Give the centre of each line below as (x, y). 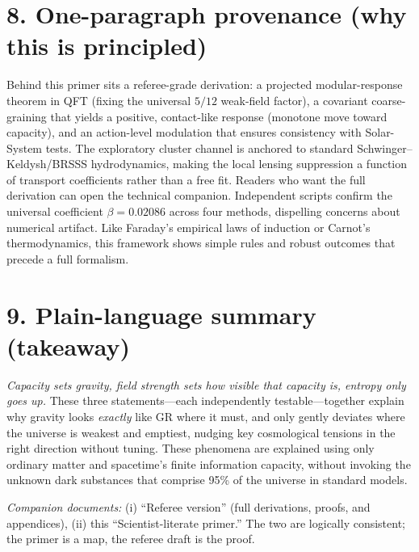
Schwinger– (385, 147)
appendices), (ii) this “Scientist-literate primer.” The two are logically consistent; (206, 523)
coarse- (389, 100)
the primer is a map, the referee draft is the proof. (131, 539)
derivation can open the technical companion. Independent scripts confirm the (199, 195)
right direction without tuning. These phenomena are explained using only (191, 448)
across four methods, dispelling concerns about (285, 211)
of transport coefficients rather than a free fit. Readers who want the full (186, 179)
